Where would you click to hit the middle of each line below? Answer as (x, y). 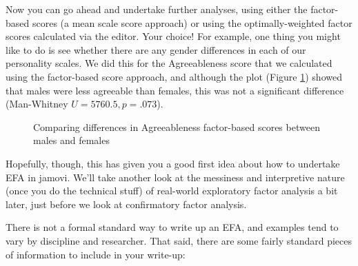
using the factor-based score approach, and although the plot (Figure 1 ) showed (174, 76)
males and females (71, 140)
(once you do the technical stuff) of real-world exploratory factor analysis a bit (172, 191)
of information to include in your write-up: (96, 254)
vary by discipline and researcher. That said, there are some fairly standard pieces (179, 240)
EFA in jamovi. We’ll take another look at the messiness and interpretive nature (175, 177)
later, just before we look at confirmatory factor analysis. (126, 204)
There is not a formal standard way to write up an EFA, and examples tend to (172, 227)
